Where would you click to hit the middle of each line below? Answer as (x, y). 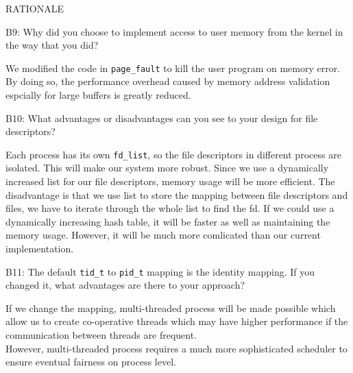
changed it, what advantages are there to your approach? (125, 285)
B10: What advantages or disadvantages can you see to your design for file (162, 118)
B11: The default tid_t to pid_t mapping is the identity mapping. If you (160, 271)
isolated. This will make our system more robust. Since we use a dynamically (167, 168)
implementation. (40, 249)
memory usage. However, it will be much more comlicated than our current (163, 235)
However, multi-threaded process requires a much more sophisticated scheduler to (176, 348)
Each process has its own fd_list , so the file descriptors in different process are (173, 154)
